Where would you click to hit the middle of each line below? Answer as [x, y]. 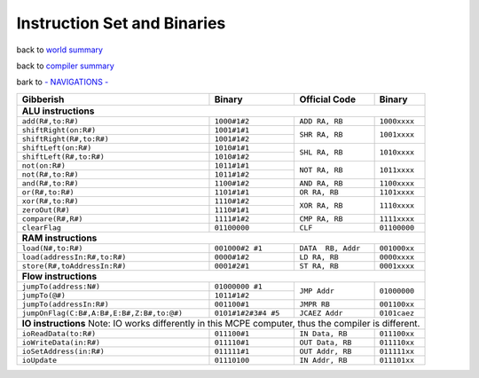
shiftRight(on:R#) [59, 130]
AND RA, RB [321, 183]
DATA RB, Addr [330, 248]
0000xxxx [397, 257]
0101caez [397, 313]
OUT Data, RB [326, 342]
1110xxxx [397, 205]
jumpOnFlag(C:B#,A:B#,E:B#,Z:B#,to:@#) [102, 313]
